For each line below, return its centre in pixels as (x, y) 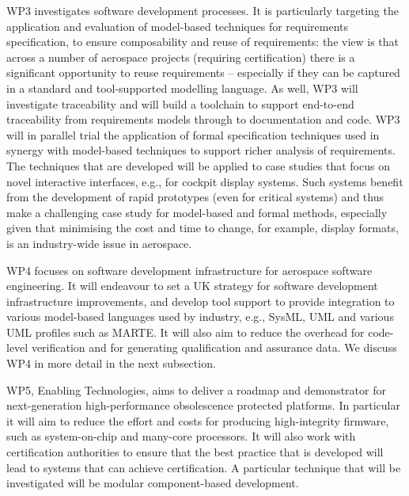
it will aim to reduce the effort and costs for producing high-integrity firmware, (198, 420)
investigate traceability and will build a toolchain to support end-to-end (180, 103)
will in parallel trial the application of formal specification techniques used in (193, 134)
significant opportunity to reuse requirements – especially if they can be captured (203, 72)
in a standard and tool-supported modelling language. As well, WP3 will (182, 88)
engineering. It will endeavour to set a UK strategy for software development (192, 286)
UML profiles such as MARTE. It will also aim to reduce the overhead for (186, 332)
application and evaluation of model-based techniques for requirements (178, 26)
